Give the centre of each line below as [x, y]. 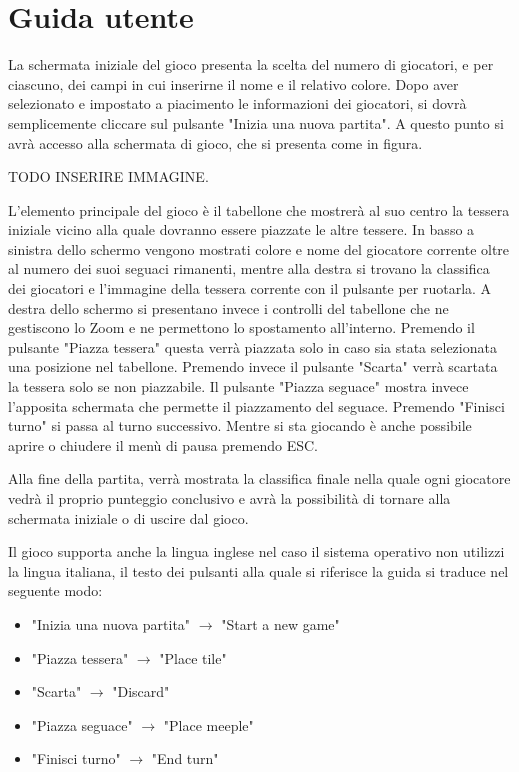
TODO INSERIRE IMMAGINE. [108, 176]
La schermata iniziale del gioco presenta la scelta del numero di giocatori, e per [251, 64]
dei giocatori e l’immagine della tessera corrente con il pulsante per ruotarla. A [250, 288]
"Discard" [141, 691]
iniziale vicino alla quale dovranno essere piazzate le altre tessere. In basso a [241, 229]
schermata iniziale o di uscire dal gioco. [128, 517]
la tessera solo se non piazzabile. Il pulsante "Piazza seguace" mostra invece [238, 386]
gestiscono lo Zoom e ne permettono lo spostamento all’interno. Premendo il [241, 327]
